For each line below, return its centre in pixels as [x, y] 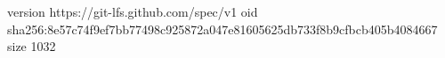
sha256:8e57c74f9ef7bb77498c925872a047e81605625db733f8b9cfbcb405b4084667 [222, 29]
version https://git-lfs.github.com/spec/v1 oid [133, 11]
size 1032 [32, 46]
